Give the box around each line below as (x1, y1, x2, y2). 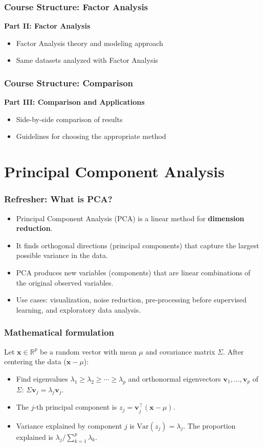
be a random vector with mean (40, 346, 137, 357)
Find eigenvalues (16, 373, 68, 384)
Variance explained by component (16, 420, 122, 431)
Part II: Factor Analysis (4, 20, 91, 31)
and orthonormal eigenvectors (128, 373, 221, 384)
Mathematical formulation (4, 326, 114, 339)
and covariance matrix (145, 346, 215, 357)
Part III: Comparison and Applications (4, 97, 145, 107)
